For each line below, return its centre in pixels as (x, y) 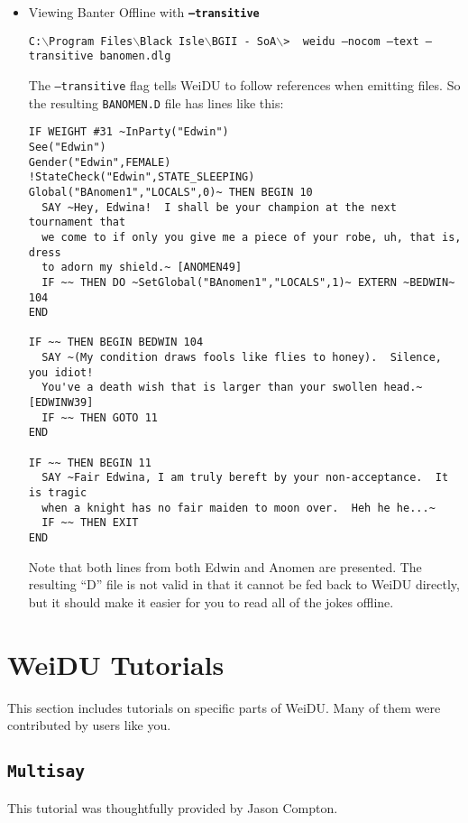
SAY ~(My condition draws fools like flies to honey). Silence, (242, 358)
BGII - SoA (244, 41)
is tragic (58, 493)
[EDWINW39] (61, 403)
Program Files (91, 41)
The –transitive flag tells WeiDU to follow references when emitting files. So (244, 84)
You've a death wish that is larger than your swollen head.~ (232, 388)
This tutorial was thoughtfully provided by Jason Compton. (173, 807)
